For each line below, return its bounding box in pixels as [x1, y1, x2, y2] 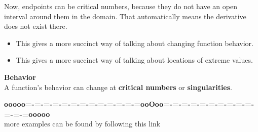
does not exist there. [4, 21, 67, 31]
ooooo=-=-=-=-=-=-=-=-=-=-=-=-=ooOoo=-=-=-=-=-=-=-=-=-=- [4, 99, 254, 109]
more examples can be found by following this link [4, 118, 161, 129]
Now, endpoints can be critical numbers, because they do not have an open [4, 1, 237, 11]
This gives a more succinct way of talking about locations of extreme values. [16, 55, 253, 65]
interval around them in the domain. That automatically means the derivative [4, 11, 246, 21]
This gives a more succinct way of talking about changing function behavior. [16, 37, 253, 48]
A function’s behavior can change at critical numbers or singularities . [4, 81, 232, 92]
